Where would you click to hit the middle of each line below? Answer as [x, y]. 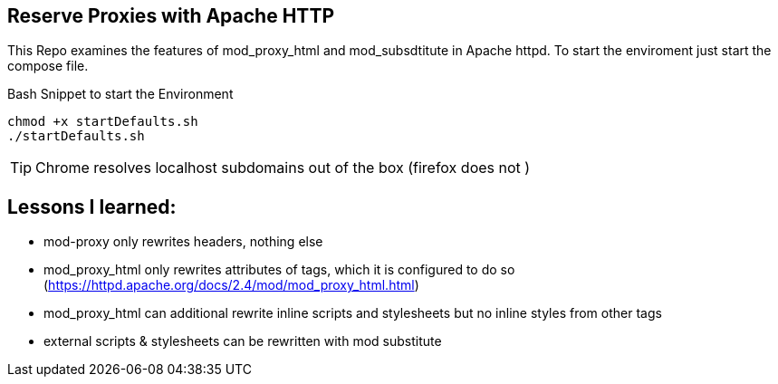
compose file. [48, 66]
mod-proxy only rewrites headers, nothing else [183, 242]
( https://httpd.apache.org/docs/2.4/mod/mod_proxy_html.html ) [231, 285]
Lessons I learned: [92, 206]
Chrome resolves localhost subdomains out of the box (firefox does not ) [283, 168]
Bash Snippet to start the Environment [120, 94]
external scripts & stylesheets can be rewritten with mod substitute [243, 341]
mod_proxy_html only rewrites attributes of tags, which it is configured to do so [279, 270]
